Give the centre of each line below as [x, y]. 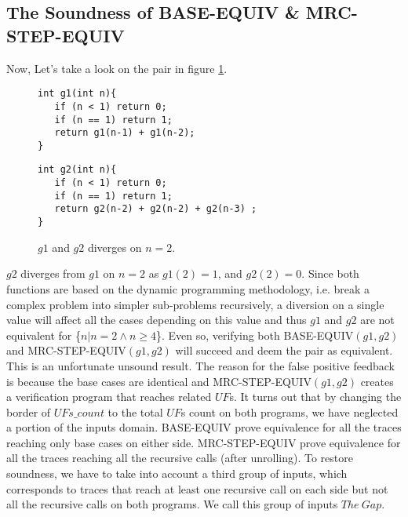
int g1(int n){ [77, 94]
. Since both [330, 273]
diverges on [115, 247]
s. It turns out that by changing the [315, 397]
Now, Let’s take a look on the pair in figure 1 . [117, 68]
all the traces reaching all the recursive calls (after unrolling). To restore [180, 458]
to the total [135, 411]
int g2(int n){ [77, 170]
